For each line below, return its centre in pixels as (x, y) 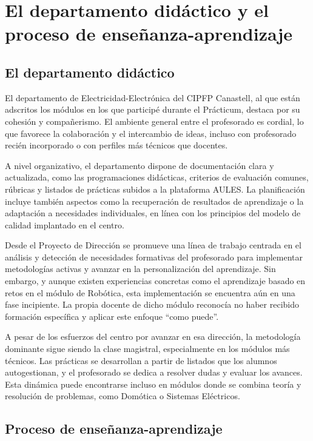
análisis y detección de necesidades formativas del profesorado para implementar (154, 257)
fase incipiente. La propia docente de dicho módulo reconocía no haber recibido (152, 304)
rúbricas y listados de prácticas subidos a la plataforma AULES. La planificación (155, 189)
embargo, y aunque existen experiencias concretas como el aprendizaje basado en (155, 281)
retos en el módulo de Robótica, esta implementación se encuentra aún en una (150, 292)
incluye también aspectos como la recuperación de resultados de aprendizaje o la (154, 201)
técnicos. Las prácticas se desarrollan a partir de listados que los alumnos (141, 360)
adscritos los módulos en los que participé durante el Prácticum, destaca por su (153, 109)
